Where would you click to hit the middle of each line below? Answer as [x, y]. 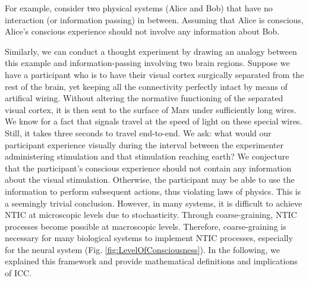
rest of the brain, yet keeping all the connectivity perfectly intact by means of [146, 86]
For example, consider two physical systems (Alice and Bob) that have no [139, 8]
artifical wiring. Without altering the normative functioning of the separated [144, 98]
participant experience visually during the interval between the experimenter [144, 144]
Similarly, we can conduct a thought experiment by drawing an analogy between [151, 51]
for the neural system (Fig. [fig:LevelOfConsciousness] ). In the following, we [142, 249]
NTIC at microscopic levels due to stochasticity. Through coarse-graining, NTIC [151, 215]
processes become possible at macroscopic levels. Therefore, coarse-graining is [146, 226]
